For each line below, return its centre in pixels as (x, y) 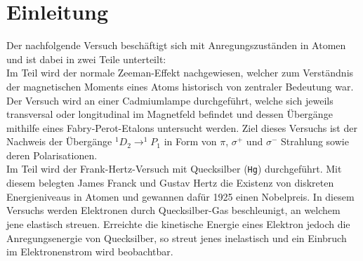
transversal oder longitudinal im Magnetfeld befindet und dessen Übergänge (170, 114)
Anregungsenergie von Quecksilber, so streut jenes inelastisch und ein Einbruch (177, 237)
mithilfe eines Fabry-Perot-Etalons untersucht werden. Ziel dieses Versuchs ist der (182, 127)
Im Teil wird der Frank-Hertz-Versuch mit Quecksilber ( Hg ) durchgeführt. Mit (174, 169)
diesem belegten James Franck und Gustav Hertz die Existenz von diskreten (170, 183)
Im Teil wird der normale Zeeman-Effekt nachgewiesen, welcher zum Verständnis (180, 73)
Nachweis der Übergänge (59, 141)
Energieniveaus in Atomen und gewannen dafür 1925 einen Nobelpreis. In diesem (180, 196)
